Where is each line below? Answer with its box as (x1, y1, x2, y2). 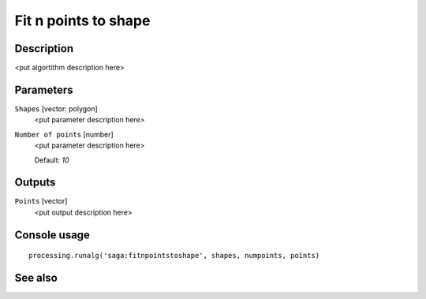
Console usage (14, 228, 91, 241)
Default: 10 (34, 155, 70, 165)
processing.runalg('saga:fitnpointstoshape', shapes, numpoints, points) (28, 251, 320, 260)
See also (14, 271, 58, 285)
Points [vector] (14, 196, 68, 206)
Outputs (14, 176, 56, 189)
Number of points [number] (14, 129, 114, 139)
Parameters (14, 83, 73, 96)
